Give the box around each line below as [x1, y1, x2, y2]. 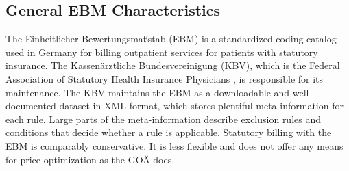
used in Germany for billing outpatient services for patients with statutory [5, 44, 318, 59]
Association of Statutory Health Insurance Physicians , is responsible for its [5, 71, 324, 85]
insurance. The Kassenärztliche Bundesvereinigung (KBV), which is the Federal [5, 58, 340, 73]
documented [5, 98, 56, 113]
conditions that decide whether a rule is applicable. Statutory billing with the [5, 125, 332, 140]
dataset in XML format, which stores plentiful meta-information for [59, 98, 344, 113]
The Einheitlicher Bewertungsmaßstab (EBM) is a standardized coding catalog [5, 31, 337, 46]
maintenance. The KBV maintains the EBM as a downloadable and [5, 85, 290, 99]
